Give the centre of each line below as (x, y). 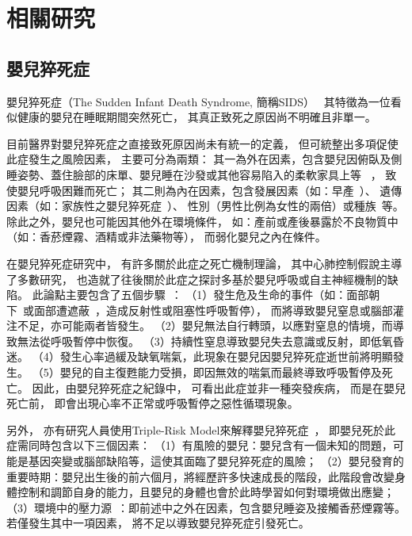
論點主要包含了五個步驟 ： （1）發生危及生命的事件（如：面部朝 (212, 295)
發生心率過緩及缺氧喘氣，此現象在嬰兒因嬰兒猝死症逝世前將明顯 (226, 356)
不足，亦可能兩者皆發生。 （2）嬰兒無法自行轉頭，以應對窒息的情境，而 (205, 325)
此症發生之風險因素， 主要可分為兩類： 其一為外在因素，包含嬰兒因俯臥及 (199, 159)
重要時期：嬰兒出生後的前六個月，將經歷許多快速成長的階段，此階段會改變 (200, 476)
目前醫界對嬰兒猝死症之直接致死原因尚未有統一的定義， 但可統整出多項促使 (202, 143)
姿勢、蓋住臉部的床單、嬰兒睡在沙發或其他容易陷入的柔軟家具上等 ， (199, 174)
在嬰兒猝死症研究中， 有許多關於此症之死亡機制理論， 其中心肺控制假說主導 (204, 263)
